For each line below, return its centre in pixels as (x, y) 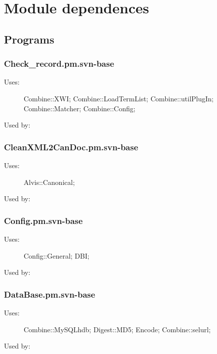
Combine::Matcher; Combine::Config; (80, 108)
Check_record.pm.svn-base (59, 64)
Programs (29, 39)
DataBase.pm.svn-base (50, 294)
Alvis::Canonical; (49, 182)
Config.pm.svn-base (43, 220)
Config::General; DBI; (57, 255)
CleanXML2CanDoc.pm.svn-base (71, 147)
